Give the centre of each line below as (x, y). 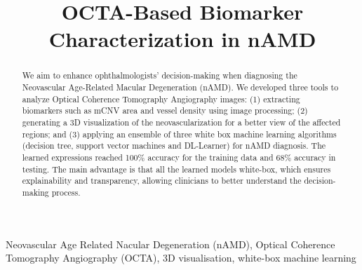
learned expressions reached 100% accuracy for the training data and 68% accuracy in (179, 157)
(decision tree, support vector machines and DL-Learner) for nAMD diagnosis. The (174, 146)
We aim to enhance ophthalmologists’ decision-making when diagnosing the (160, 75)
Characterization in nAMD (182, 39)
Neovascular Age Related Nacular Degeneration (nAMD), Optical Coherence (170, 244)
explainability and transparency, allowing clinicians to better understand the (162, 181)
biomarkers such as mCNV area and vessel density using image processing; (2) (165, 110)
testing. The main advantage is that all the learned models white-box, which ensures (176, 169)
